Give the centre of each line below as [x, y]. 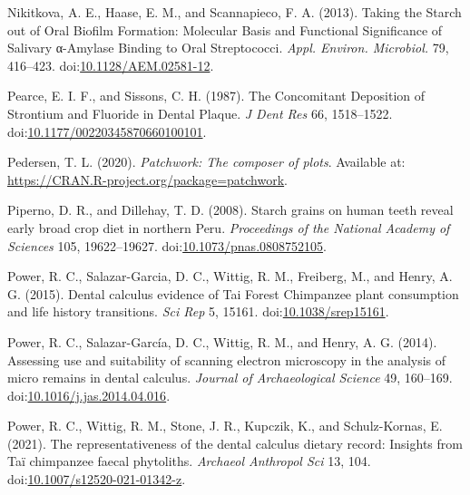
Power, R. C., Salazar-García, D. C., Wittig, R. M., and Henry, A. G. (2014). [222, 341]
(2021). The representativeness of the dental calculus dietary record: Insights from [235, 443]
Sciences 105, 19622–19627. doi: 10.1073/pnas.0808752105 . [167, 245]
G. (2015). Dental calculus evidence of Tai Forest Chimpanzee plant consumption [233, 293]
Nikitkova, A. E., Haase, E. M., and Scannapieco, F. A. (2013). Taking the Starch [235, 12]
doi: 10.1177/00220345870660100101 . [107, 131]
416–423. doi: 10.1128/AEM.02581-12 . [111, 65]
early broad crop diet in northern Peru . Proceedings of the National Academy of [229, 227]
